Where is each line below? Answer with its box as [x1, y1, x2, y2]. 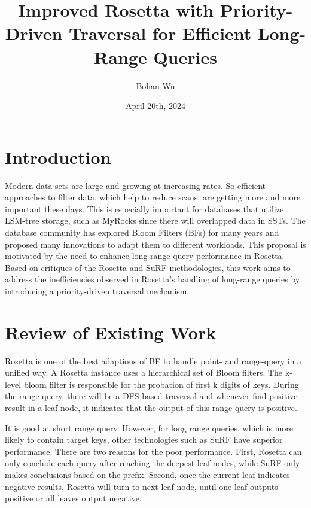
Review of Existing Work [5, 320, 217, 344]
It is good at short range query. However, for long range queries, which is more [5, 421, 294, 434]
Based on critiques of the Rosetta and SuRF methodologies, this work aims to [5, 261, 291, 273]
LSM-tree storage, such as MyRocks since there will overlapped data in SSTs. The [5, 214, 306, 227]
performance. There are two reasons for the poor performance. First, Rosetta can [5, 445, 302, 457]
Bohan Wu [136, 79, 175, 92]
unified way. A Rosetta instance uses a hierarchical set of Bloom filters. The [5, 366, 283, 379]
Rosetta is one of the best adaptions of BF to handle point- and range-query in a [5, 354, 302, 367]
